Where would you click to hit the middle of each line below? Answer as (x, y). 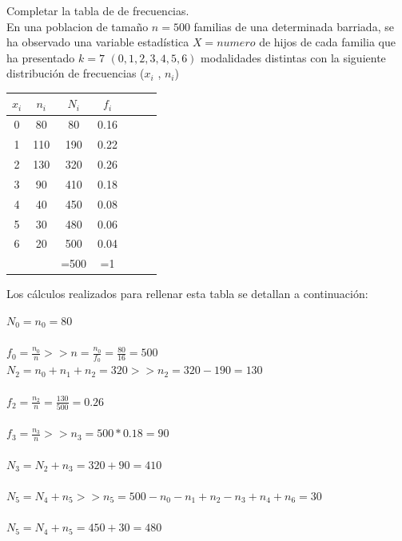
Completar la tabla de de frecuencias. (98, 10)
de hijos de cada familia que (327, 42)
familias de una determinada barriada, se (294, 26)
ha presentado (41, 57)
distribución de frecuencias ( (76, 73)
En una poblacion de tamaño (78, 26)
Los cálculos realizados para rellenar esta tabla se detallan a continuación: (187, 294)
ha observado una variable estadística (98, 42)
